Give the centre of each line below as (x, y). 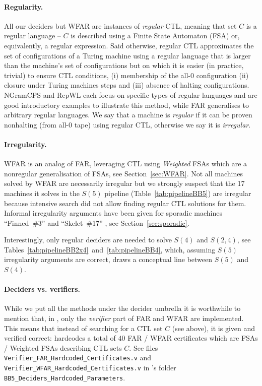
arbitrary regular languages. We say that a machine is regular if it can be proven (128, 115)
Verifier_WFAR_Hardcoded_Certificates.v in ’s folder (90, 368)
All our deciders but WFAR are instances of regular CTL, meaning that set (120, 25)
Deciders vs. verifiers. (42, 289)
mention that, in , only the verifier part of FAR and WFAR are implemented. (124, 318)
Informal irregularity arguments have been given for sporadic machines (113, 213)
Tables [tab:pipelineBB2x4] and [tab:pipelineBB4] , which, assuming (110, 249)
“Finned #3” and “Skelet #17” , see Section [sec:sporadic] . (97, 222)
